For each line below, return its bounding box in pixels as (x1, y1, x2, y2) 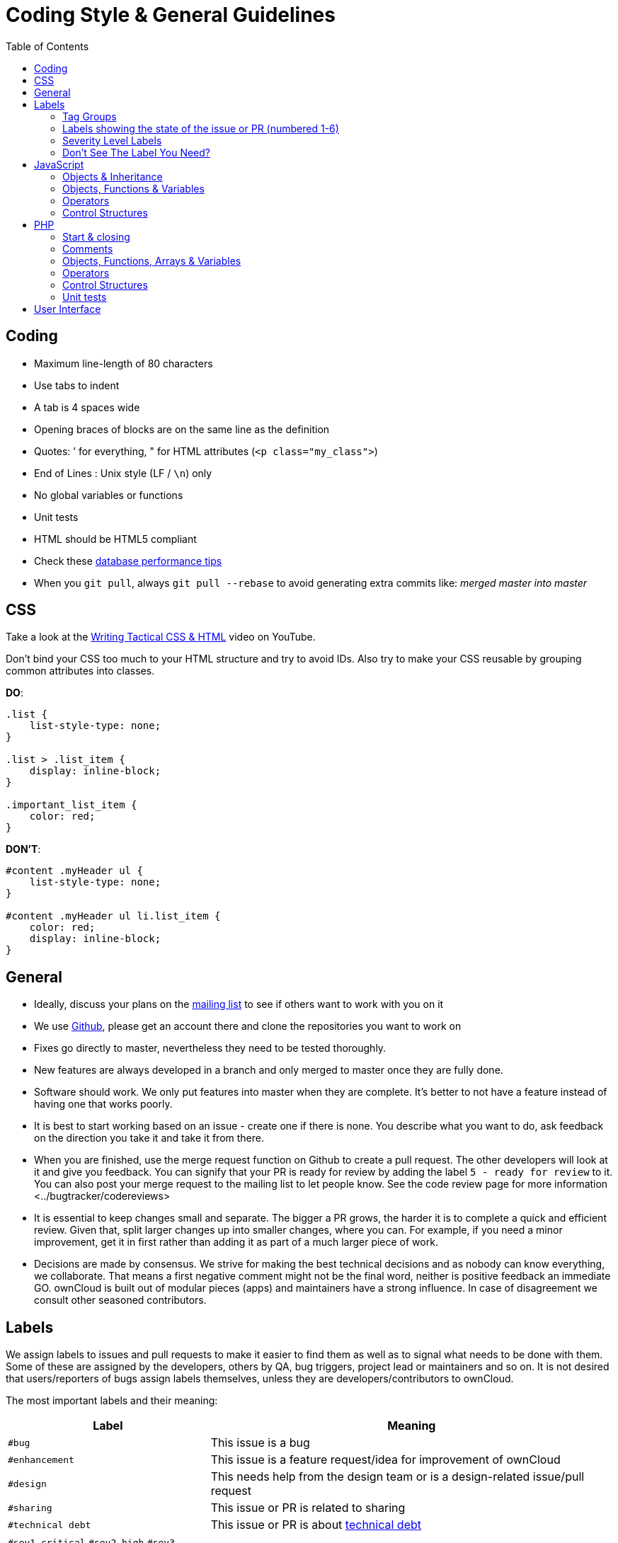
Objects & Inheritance (62, 170, 163, 183)
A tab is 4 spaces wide (34, 401, 140, 413)
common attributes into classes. (6, 665, 155, 677)
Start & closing (62, 230, 130, 243)
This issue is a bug (210, 1435, 310, 1450)
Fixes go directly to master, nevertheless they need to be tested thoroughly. (34, 1042, 387, 1055)
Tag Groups (62, 110, 117, 122)
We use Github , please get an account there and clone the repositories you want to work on (34, 1020, 462, 1033)
